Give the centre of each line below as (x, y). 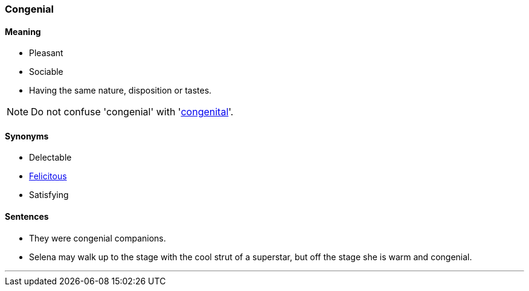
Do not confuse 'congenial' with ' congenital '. (132, 112)
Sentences (27, 217)
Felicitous (48, 176)
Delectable (50, 158)
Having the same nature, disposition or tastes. (120, 91)
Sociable (46, 72)
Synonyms (27, 136)
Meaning (23, 31)
